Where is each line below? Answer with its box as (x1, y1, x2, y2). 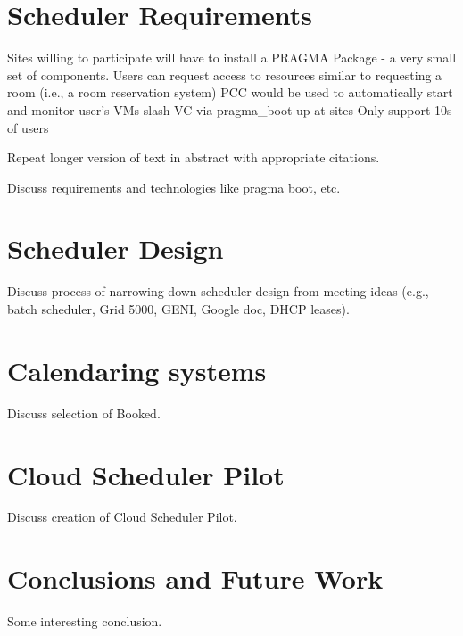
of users (7, 118, 49, 136)
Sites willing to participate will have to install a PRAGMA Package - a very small (7, 48, 457, 67)
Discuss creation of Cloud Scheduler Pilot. (7, 508, 237, 526)
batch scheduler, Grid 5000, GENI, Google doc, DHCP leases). (7, 300, 350, 318)
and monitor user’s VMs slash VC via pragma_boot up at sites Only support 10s (7, 100, 452, 119)
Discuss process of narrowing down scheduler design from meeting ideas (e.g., (7, 282, 429, 301)
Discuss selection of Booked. (7, 403, 161, 422)
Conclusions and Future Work (7, 560, 384, 597)
